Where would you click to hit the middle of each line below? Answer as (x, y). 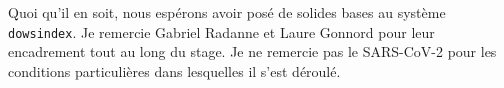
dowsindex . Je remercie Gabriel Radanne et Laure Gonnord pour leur (221, 31)
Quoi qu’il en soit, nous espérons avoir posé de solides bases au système (227, 12)
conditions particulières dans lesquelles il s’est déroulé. (174, 70)
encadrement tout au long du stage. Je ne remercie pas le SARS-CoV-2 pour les (252, 51)
